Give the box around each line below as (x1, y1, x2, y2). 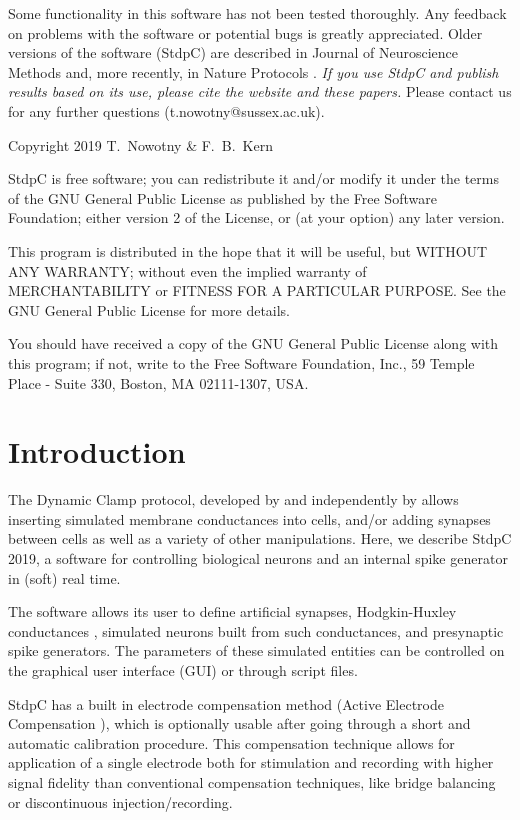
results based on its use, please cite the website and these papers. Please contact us (8, 81, 512, 102)
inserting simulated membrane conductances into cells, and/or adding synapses (8, 508, 491, 529)
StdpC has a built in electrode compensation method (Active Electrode (8, 693, 444, 714)
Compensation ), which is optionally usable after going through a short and (8, 713, 471, 734)
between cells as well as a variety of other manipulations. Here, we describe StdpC (8, 528, 512, 549)
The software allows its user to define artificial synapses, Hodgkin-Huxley (8, 601, 457, 622)
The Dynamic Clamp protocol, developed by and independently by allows (8, 489, 459, 510)
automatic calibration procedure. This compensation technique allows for (8, 732, 455, 753)
